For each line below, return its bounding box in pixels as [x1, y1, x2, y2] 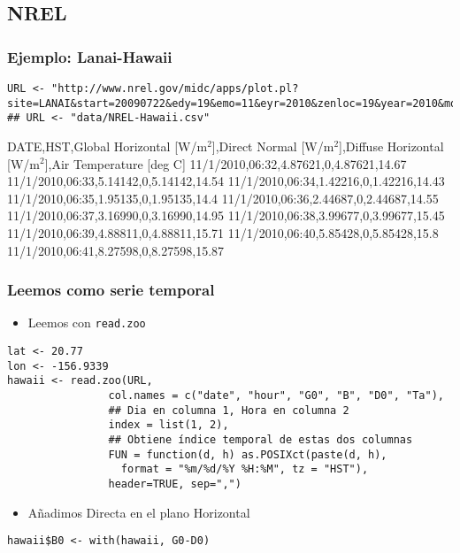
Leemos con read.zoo [27, 313, 146, 332]
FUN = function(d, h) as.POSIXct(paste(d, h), [108, 448, 387, 461]
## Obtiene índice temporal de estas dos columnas [108, 433, 413, 446]
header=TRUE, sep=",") [108, 477, 241, 490]
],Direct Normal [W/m [211, 136, 334, 155]
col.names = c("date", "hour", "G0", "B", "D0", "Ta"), [108, 388, 444, 402]
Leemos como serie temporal [7, 279, 215, 301]
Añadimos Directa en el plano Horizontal [27, 503, 250, 521]
